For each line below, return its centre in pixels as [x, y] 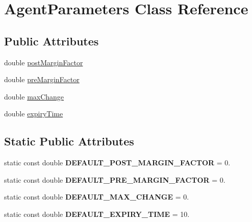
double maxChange [34, 96]
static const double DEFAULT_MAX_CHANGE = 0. [97, 197]
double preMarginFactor [42, 79]
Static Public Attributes [69, 141]
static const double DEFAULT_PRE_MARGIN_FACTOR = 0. [115, 179]
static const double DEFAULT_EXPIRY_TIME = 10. [97, 214]
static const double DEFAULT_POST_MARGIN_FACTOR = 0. [117, 163]
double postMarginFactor [44, 62]
